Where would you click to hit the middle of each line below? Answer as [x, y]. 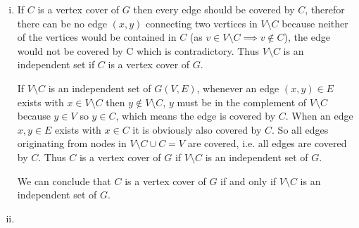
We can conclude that [64, 180]
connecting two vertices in [201, 23]
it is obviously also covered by [197, 129]
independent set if [56, 64]
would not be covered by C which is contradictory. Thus [138, 50]
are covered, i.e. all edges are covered [267, 143]
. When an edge [319, 116]
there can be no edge [62, 23]
